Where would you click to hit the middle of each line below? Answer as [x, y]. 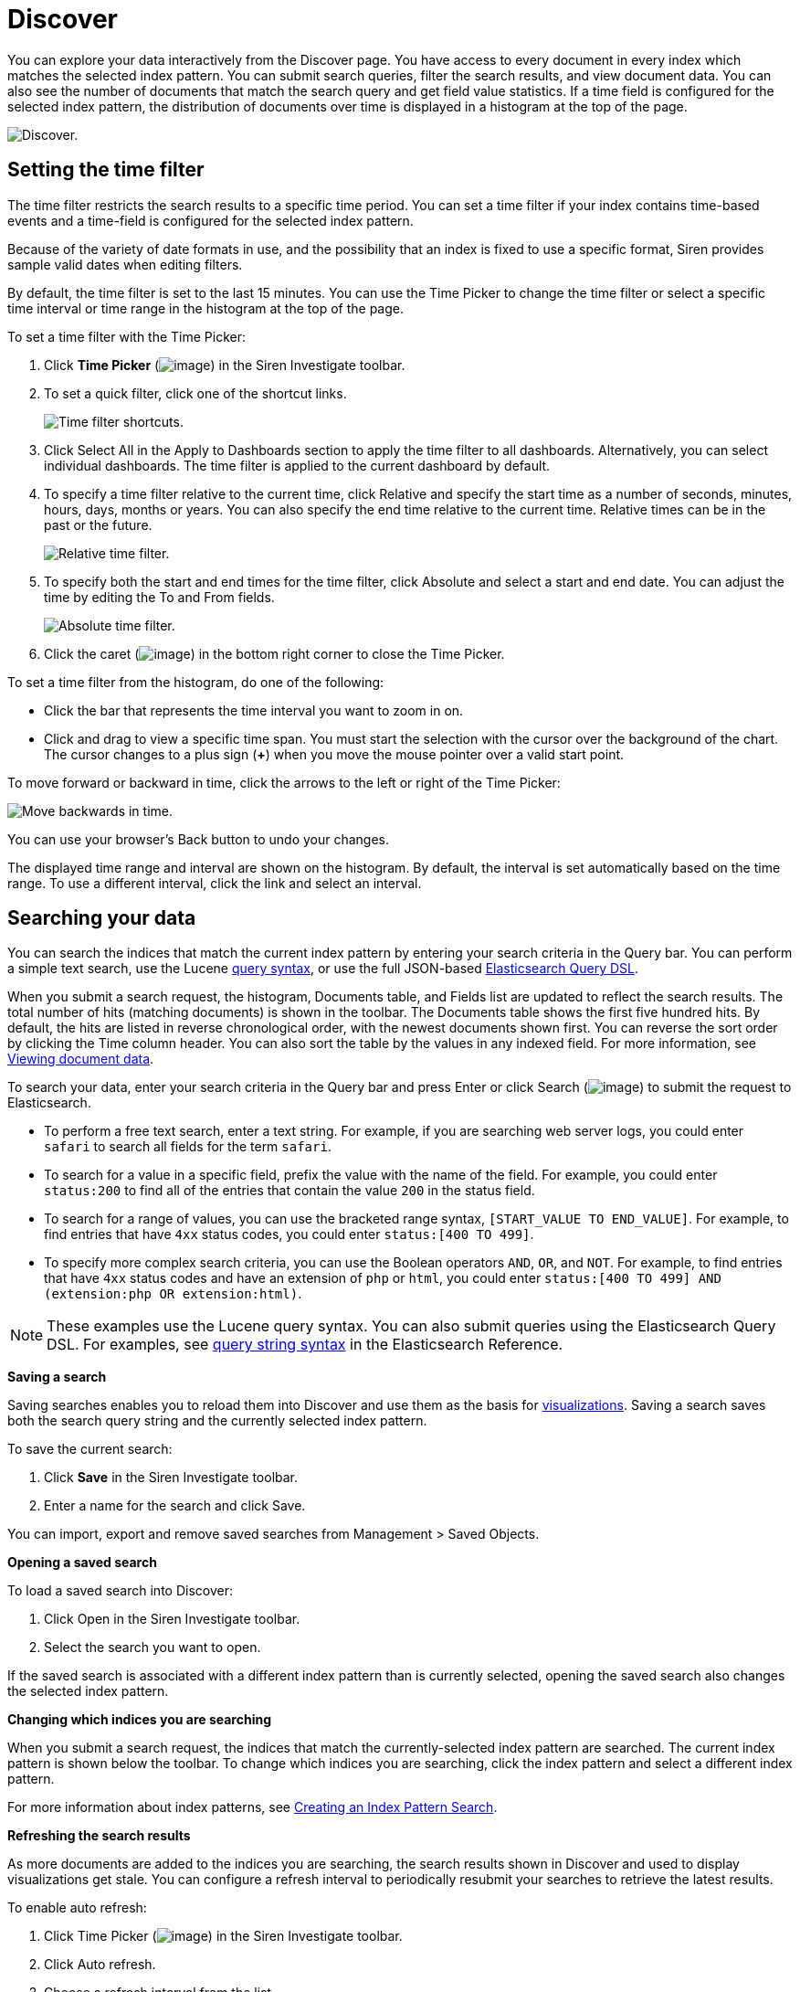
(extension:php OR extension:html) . [173, 1294]
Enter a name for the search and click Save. [175, 1506]
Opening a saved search [82, 1563]
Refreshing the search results [99, 1836]
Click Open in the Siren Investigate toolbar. [172, 1619]
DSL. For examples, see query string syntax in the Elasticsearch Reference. [305, 1345]
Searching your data [102, 918]
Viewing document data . [81, 1059]
